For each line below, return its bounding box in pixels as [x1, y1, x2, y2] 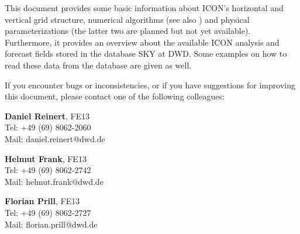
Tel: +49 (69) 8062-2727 [5, 206, 91, 218]
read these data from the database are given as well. [5, 58, 192, 71]
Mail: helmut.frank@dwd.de [5, 175, 104, 187]
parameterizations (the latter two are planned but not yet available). [5, 25, 251, 37]
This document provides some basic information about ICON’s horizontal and [5, 2, 284, 13]
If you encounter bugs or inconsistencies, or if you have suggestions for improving [5, 78, 295, 91]
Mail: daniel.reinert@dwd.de [5, 132, 105, 144]
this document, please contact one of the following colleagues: [5, 90, 225, 102]
